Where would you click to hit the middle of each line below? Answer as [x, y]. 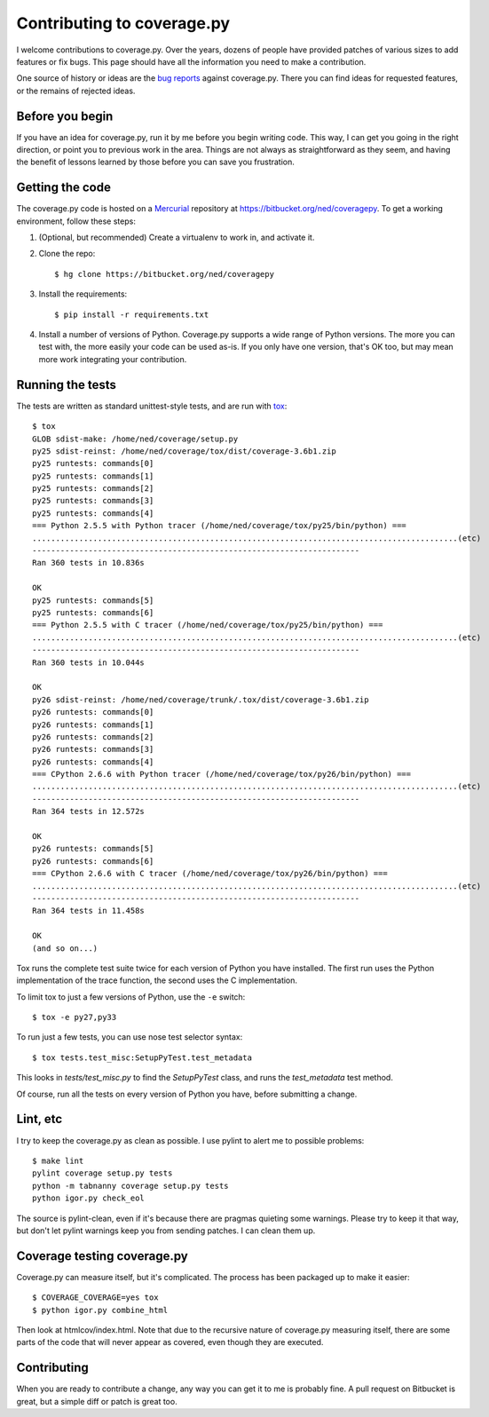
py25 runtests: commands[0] [93, 463]
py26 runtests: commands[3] [93, 749]
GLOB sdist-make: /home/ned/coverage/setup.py [135, 439]
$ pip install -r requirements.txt [132, 314]
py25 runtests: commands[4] [93, 513]
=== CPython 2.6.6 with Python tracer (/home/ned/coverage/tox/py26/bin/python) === [222, 774]
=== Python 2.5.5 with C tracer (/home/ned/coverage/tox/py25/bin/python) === [208, 625]
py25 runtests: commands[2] [93, 489]
